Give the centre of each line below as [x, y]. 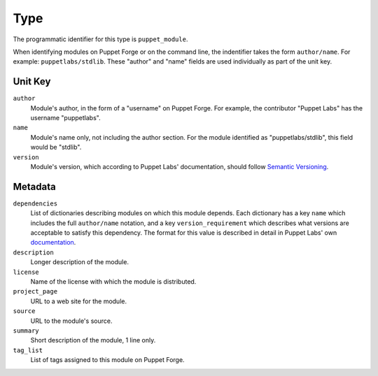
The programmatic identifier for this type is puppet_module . [100, 39]
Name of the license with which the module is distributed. [113, 282]
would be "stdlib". [56, 147]
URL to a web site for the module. [79, 301]
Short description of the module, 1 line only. [93, 340]
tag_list [28, 350]
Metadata [34, 186]
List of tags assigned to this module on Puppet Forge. [107, 360]
